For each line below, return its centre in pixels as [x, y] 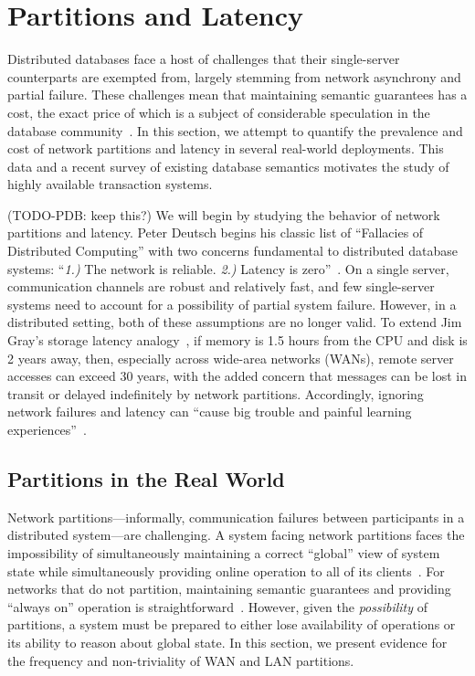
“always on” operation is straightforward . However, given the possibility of [218, 606]
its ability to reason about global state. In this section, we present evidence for [227, 642]
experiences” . [47, 429]
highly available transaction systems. [110, 184]
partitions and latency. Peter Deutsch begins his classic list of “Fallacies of [216, 232]
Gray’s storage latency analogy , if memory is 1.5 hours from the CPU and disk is [237, 340]
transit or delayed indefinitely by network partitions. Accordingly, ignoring [216, 393]
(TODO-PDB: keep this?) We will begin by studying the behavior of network [224, 214]
